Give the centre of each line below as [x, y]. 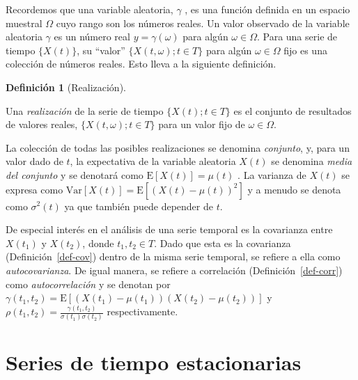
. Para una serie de [297, 37]
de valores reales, [42, 124]
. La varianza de [272, 174]
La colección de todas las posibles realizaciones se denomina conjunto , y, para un [178, 147]
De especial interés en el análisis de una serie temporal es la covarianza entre [169, 229]
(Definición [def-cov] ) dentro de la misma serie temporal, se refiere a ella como [173, 256]
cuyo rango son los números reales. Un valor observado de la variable [203, 23]
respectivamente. [142, 311]
